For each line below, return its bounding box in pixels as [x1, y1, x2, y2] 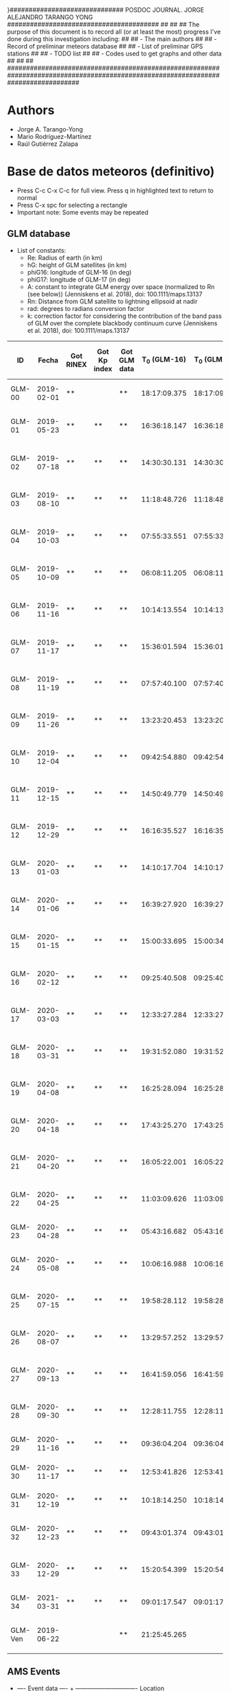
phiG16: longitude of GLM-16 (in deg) [27, 268, 132, 276]
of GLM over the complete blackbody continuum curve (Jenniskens [27, 318, 218, 327]
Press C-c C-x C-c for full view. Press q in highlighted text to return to [16, 186, 214, 195]
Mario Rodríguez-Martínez [16, 132, 92, 140]
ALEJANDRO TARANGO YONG [7, 13, 94, 21]
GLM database [7, 228, 71, 240]
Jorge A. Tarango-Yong [16, 125, 84, 133]
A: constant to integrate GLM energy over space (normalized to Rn [27, 282, 215, 290]
